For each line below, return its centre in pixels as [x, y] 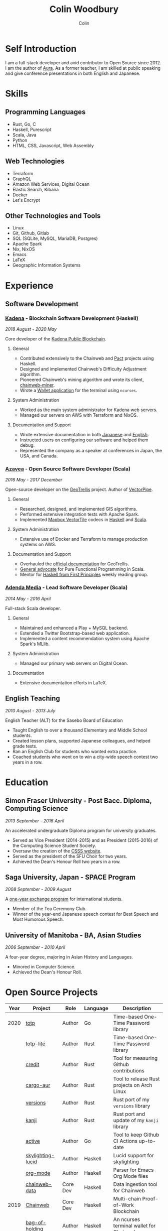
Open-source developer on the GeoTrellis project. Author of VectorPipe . [79, 489]
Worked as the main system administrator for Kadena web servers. [88, 410]
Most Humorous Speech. [38, 919]
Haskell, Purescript [32, 130]
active [33, 1141]
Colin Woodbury [84, 9]
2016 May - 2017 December [34, 480]
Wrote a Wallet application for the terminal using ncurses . [78, 391]
